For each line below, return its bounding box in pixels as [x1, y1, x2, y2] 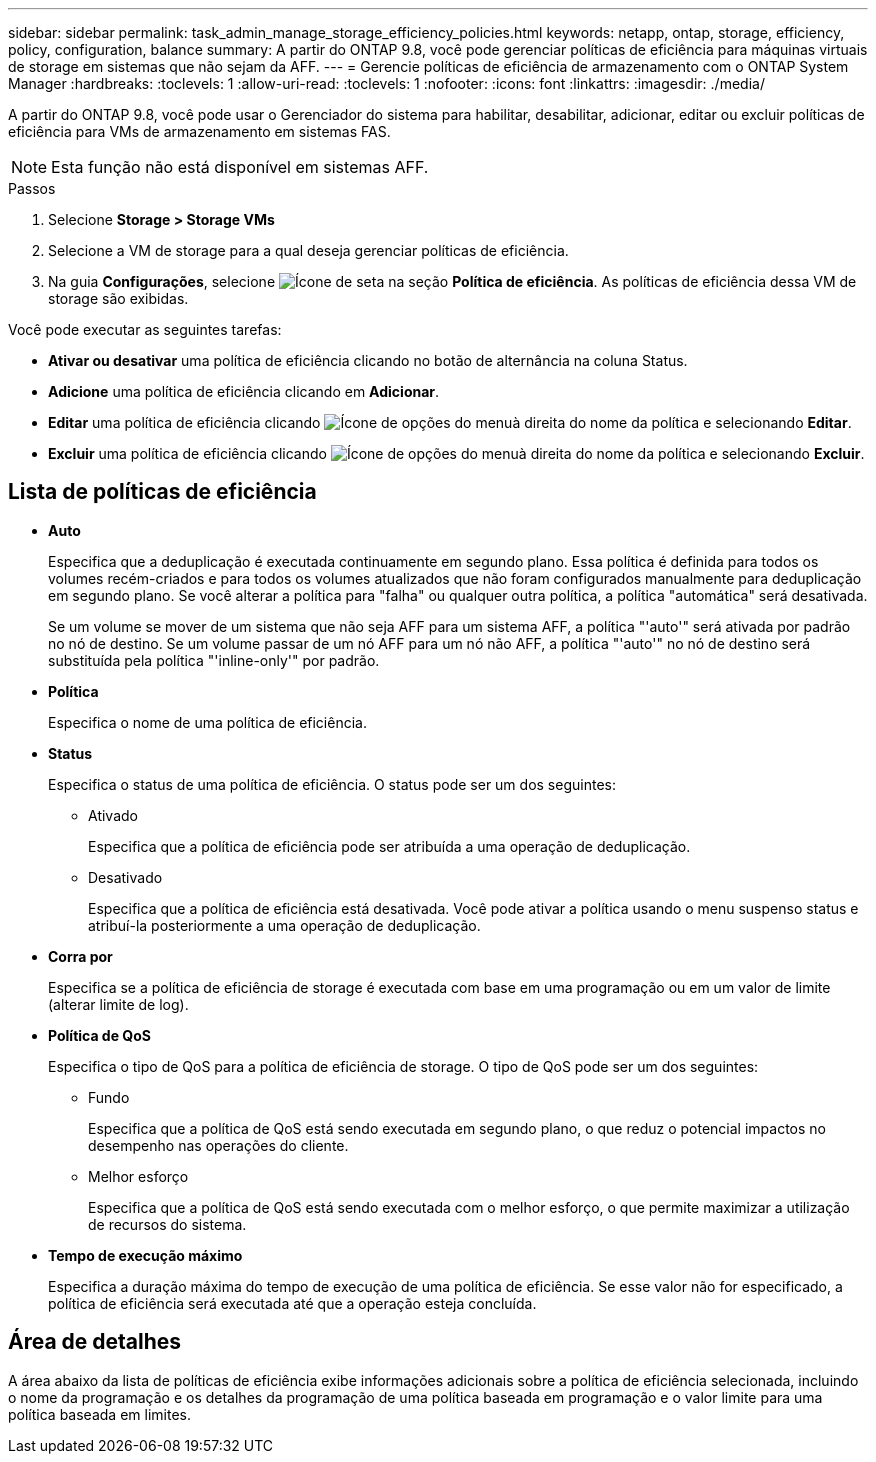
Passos [8, 180, 56, 197]
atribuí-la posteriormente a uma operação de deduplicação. [88, 916, 481, 934]
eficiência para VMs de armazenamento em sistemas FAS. [8, 123, 391, 140]
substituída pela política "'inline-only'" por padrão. [48, 651, 380, 669]
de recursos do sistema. [88, 1215, 247, 1233]
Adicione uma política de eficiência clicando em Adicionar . [48, 383, 440, 400]
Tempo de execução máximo [48, 1246, 243, 1264]
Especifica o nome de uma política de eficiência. [48, 713, 367, 731]
